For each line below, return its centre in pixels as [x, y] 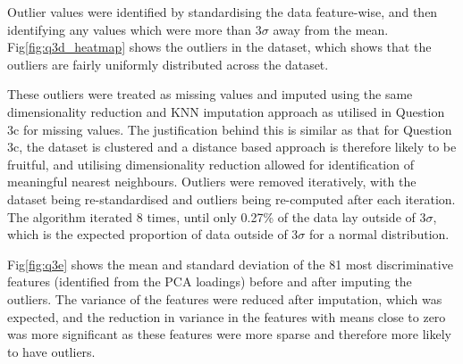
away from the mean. [331, 29]
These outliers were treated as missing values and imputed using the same [210, 94]
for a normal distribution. [379, 234]
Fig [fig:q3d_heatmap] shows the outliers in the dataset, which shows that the [219, 47]
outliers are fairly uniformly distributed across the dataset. [168, 64]
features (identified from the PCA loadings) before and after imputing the [210, 281]
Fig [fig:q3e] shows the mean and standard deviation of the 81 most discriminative [230, 264]
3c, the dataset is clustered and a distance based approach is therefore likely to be [232, 147]
